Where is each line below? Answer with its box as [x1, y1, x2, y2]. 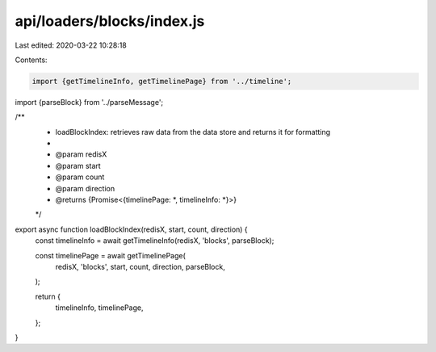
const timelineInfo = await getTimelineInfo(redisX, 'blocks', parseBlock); [35, 236, 275, 245]
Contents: [15, 55, 48, 65]
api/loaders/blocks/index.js [15, 12, 205, 30]
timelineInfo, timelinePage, [55, 303, 144, 312]
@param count [55, 172, 105, 182]
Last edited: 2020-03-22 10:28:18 [15, 40, 127, 50]
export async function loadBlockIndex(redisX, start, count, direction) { [15, 224, 248, 234]
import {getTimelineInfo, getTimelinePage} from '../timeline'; [31, 77, 292, 86]
